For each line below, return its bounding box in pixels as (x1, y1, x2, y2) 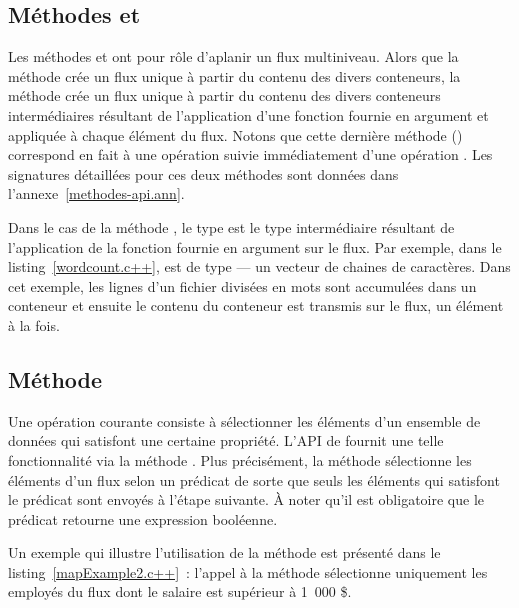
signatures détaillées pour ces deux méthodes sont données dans (8, 163, 399, 184)
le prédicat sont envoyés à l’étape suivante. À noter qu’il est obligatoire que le (8, 489, 484, 510)
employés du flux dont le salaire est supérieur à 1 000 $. (8, 581, 352, 602)
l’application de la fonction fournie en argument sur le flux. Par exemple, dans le (8, 236, 502, 257)
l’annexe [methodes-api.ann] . (8, 183, 185, 204)
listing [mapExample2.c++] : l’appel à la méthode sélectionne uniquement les (8, 561, 488, 582)
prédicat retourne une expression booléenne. (8, 508, 278, 529)
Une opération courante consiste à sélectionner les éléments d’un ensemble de (8, 410, 481, 431)
